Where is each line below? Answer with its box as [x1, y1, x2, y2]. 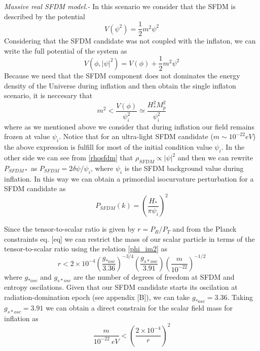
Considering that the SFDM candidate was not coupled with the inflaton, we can [4, 35, 256, 46]
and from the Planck [172, 224, 237, 234]
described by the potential [4, 11, 85, 21]
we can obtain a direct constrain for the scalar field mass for [46, 302, 233, 313]
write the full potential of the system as [4, 45, 127, 56]
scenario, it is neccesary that [4, 90, 93, 101]
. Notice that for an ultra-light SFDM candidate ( [59, 131, 213, 142]
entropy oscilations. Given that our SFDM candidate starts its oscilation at [4, 282, 238, 292]
